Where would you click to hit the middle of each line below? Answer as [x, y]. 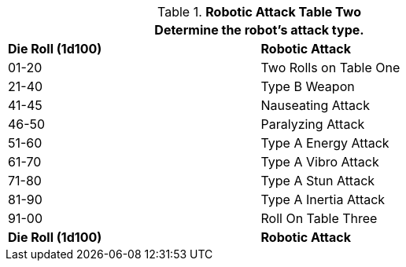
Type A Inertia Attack [323, 199]
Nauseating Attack [315, 105]
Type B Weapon [308, 86]
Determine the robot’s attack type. [259, 30]
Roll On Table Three [319, 218]
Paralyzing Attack [313, 124]
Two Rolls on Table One [330, 68]
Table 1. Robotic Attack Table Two [259, 12]
